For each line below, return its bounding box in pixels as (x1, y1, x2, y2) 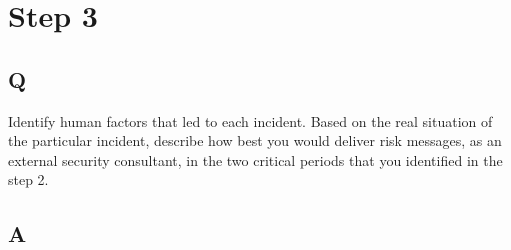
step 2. (8, 169, 49, 190)
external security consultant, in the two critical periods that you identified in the (8, 149, 503, 170)
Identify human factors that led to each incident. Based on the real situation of (8, 110, 493, 131)
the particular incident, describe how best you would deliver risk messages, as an (8, 130, 502, 151)
